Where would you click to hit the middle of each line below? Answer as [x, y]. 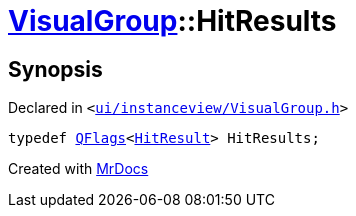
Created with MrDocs [78, 169]
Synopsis [55, 69]
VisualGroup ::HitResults [172, 21]
